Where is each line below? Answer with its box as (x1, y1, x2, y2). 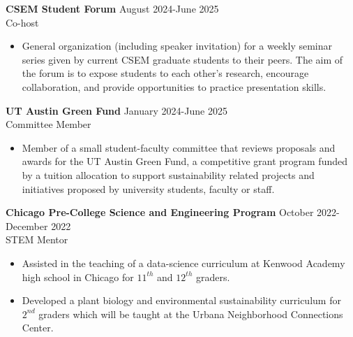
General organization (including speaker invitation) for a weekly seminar (22, 38, 333, 53)
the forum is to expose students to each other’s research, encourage (22, 66, 309, 80)
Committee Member (6, 117, 91, 131)
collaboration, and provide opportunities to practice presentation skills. (22, 79, 326, 94)
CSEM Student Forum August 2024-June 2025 (6, 1, 219, 15)
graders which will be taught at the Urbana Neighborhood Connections (38, 306, 343, 321)
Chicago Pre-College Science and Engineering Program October (6, 205, 314, 220)
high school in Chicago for (22, 269, 134, 284)
